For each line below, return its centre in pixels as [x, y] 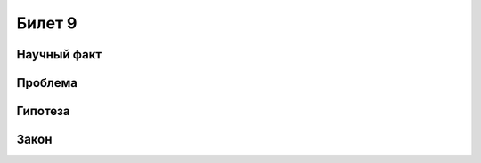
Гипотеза [43, 111]
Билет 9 [47, 23]
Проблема [47, 83]
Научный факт [59, 54]
